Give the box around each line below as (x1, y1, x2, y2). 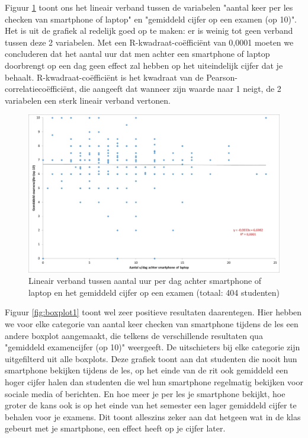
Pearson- (206, 71, 238, 83)
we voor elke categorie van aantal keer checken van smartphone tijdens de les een (5, 317, 299, 330)
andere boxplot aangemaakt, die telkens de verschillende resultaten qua (5, 329, 263, 341)
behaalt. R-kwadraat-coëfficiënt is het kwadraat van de (5, 71, 204, 83)
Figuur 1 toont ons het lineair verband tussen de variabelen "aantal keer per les (5, 1, 293, 13)
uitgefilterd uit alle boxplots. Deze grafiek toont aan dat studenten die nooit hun (5, 352, 297, 365)
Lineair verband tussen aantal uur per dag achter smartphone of (28, 274, 262, 287)
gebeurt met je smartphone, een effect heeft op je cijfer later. (5, 422, 226, 434)
